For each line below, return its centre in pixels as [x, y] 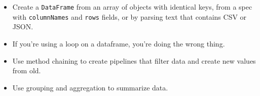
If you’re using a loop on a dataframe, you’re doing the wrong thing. [119, 43]
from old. [27, 70]
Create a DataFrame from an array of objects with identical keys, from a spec [132, 7]
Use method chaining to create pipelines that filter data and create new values [134, 60]
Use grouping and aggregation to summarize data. [90, 87]
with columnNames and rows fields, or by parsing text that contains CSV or [129, 16]
